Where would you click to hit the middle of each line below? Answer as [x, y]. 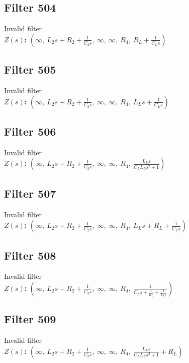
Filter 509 [30, 319]
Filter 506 [30, 131]
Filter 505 [30, 69]
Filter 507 [30, 193]
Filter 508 [30, 255]
